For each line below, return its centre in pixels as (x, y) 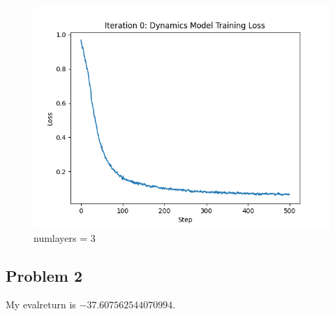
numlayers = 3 (65, 237)
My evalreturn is (41, 304)
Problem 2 (44, 275)
